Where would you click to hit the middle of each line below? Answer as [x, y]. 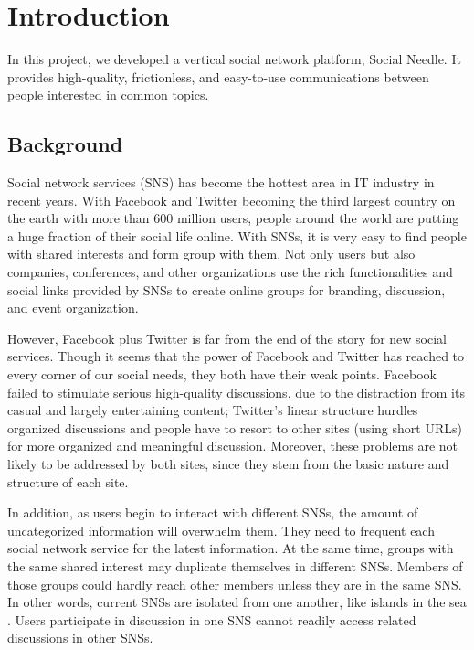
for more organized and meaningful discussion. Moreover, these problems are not [232, 446]
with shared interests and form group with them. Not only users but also [211, 254]
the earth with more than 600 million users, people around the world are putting [233, 218]
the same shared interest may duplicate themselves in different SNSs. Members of [235, 565]
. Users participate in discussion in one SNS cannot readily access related [212, 619]
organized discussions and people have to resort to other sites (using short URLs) [235, 427]
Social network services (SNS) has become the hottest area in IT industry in [221, 182]
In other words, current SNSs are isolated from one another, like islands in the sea [237, 602]
